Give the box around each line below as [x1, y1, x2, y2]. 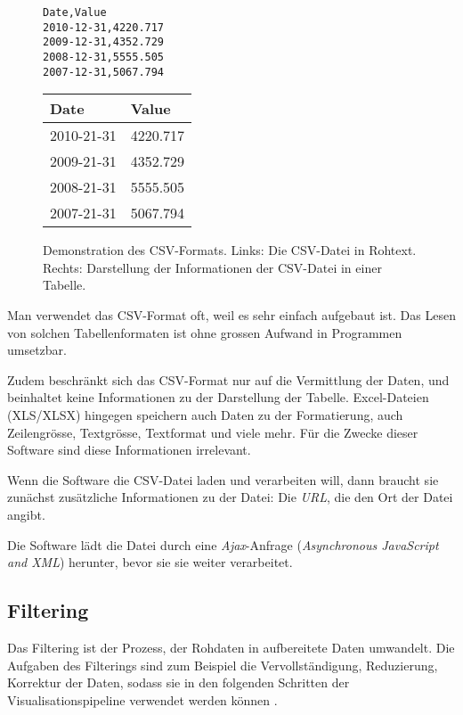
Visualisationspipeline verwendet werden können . [7, 690, 278, 709]
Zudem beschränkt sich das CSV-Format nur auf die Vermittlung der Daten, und [7, 370, 450, 389]
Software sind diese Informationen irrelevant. [7, 440, 251, 459]
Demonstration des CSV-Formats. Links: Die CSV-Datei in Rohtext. [43, 241, 417, 259]
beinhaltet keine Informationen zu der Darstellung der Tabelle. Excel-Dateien [7, 388, 429, 407]
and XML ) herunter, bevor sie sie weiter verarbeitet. [7, 553, 293, 571]
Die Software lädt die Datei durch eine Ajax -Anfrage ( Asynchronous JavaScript [7, 535, 439, 554]
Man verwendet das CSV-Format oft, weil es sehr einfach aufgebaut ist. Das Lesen [7, 306, 456, 325]
